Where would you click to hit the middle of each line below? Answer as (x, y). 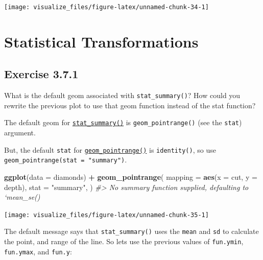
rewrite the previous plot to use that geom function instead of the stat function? (130, 105)
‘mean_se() (22, 197)
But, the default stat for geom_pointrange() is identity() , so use (110, 149)
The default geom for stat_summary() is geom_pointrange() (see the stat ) (123, 122)
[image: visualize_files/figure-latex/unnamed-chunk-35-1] (106, 215)
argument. (20, 133)
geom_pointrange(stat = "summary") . (66, 160)
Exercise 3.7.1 (41, 74)
